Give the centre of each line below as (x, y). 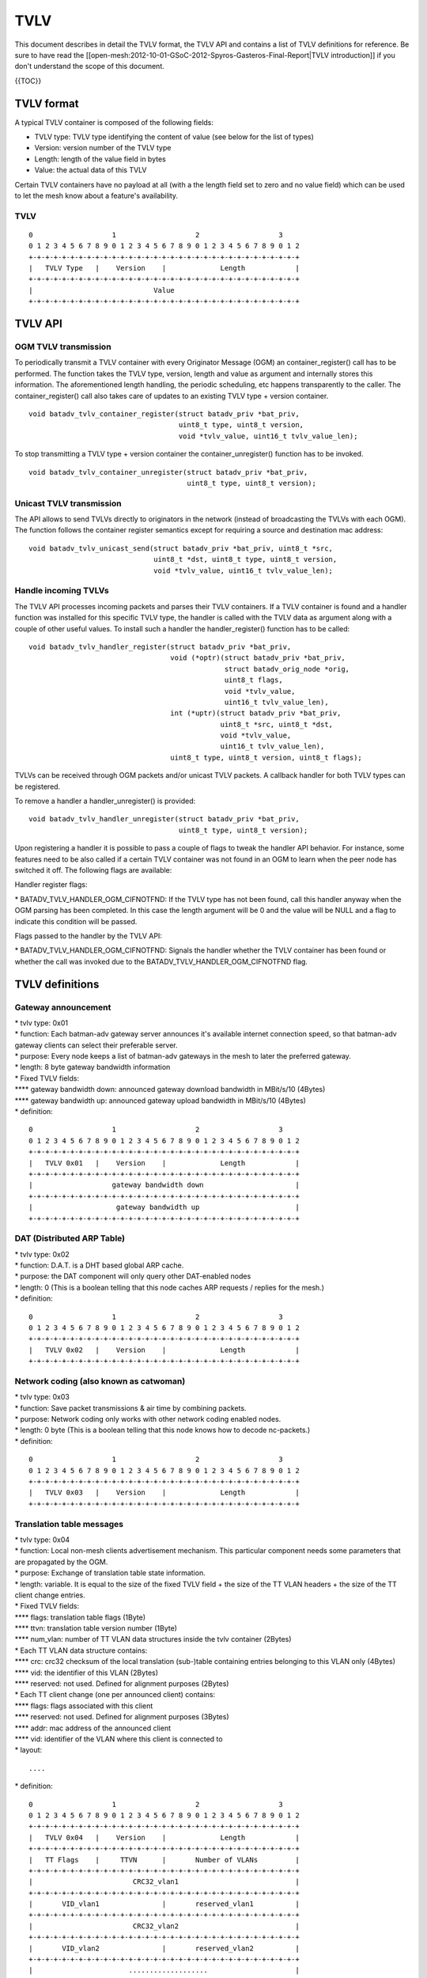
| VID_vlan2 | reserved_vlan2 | (164, 1948)
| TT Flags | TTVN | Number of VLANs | (164, 1860)
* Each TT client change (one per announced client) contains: (115, 1695)
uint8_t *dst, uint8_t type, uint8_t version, (245, 559)
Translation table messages (69, 1524)
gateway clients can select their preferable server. (96, 1045)
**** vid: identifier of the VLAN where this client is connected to (119, 1739)
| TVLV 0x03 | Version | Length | (164, 1493)
